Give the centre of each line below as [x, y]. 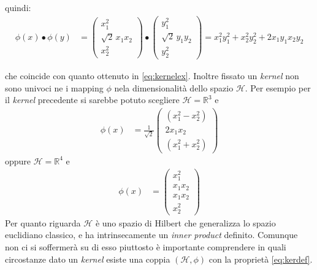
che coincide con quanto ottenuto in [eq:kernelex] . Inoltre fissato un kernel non [152, 76]
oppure [18, 160]
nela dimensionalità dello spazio [174, 87]
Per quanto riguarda [43, 222]
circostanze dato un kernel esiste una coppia [88, 259]
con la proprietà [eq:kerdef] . [261, 259]
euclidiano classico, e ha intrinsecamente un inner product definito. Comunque [151, 235]
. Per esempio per [278, 87]
